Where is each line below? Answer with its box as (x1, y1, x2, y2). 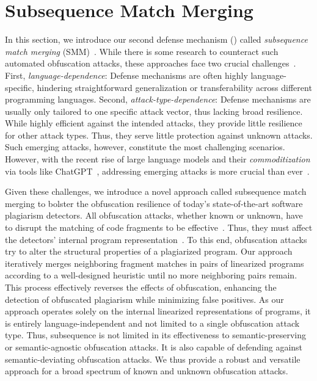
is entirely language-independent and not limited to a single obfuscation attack (5, 316, 300, 329)
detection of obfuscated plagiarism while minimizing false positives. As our (5, 292, 284, 305)
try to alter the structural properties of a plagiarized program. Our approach (5, 245, 293, 258)
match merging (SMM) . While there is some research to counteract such (5, 45, 279, 57)
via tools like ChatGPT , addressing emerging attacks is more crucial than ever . (5, 164, 310, 177)
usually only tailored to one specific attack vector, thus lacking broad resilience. (5, 104, 303, 117)
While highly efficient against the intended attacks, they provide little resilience (5, 117, 302, 129)
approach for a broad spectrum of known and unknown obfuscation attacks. (5, 365, 288, 377)
